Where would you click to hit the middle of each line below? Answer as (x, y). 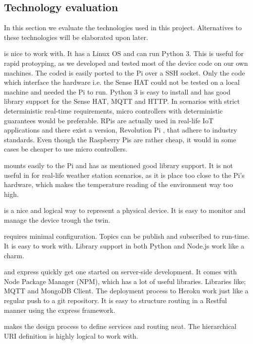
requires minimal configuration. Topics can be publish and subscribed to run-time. (127, 236)
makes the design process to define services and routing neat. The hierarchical (120, 326)
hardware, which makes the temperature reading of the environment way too (118, 184)
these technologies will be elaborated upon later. (76, 37)
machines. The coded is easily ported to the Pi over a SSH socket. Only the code (125, 72)
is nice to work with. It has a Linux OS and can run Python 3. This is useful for (124, 53)
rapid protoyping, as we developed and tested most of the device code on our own (126, 63)
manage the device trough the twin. (57, 220)
